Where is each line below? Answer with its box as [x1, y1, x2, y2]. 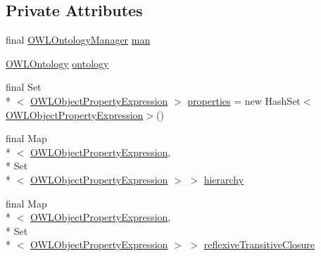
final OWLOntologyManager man [6, 32, 151, 47]
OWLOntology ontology [6, 56, 109, 70]
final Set [6, 79, 42, 94]
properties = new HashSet [187, 93, 301, 108]
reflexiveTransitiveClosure [203, 237, 315, 252]
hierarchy [203, 172, 244, 186]
